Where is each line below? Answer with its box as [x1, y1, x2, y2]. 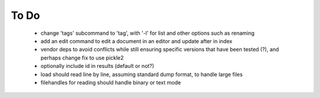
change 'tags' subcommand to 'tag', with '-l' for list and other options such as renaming [40, 30, 255, 37]
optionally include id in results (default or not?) [40, 63, 154, 70]
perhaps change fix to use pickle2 [40, 54, 124, 61]
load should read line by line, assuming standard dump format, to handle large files [40, 71, 243, 78]
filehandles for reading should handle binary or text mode [40, 79, 181, 86]
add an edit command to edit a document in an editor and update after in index [40, 37, 232, 44]
